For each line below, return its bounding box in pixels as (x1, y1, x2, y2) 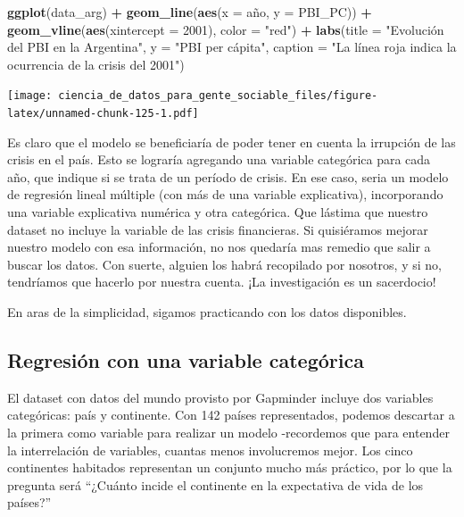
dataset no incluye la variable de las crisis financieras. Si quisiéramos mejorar (7, 220, 428, 238)
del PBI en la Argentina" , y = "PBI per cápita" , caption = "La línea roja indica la (7, 38, 457, 56)
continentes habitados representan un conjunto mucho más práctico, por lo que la (7, 458, 452, 477)
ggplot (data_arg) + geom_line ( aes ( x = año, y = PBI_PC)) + (7, 3, 372, 21)
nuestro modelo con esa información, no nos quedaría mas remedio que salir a (7, 238, 431, 256)
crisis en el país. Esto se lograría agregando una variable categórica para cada (7, 150, 431, 169)
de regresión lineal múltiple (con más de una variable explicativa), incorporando (7, 185, 443, 204)
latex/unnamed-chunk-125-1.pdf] (7, 107, 199, 121)
